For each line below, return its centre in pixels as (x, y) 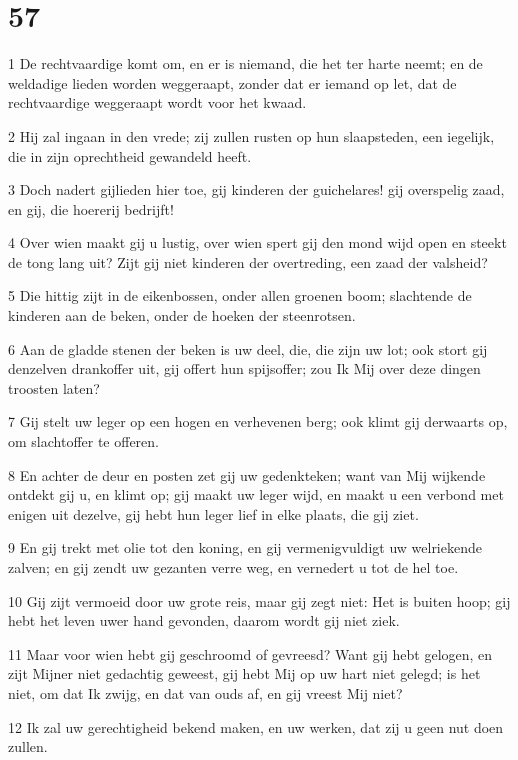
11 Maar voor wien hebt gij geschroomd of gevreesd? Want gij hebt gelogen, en (250, 653)
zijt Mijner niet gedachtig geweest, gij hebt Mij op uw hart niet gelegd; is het (244, 673)
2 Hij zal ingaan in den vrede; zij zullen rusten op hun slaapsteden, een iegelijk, (251, 135)
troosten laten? (54, 387)
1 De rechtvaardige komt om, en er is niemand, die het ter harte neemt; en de (245, 63)
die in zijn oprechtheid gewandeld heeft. (130, 155)
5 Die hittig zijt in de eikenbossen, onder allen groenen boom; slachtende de (240, 295)
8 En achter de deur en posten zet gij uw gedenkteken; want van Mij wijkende (247, 474)
